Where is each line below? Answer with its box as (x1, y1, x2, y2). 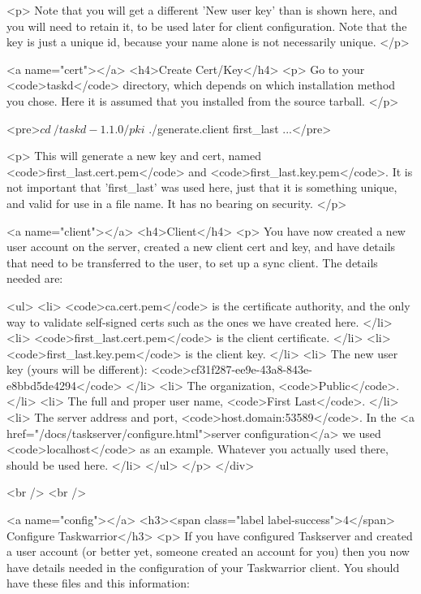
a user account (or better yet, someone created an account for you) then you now (6, 543, 410, 560)
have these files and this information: (6, 574, 190, 592)
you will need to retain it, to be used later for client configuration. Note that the (6, 17, 407, 34)
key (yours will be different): (6, 361, 148, 378)
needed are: (6, 270, 63, 287)
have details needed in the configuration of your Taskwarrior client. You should (6, 558, 400, 575)
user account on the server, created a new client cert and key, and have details (6, 238, 396, 255)
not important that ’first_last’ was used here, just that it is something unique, (6, 179, 397, 196)
